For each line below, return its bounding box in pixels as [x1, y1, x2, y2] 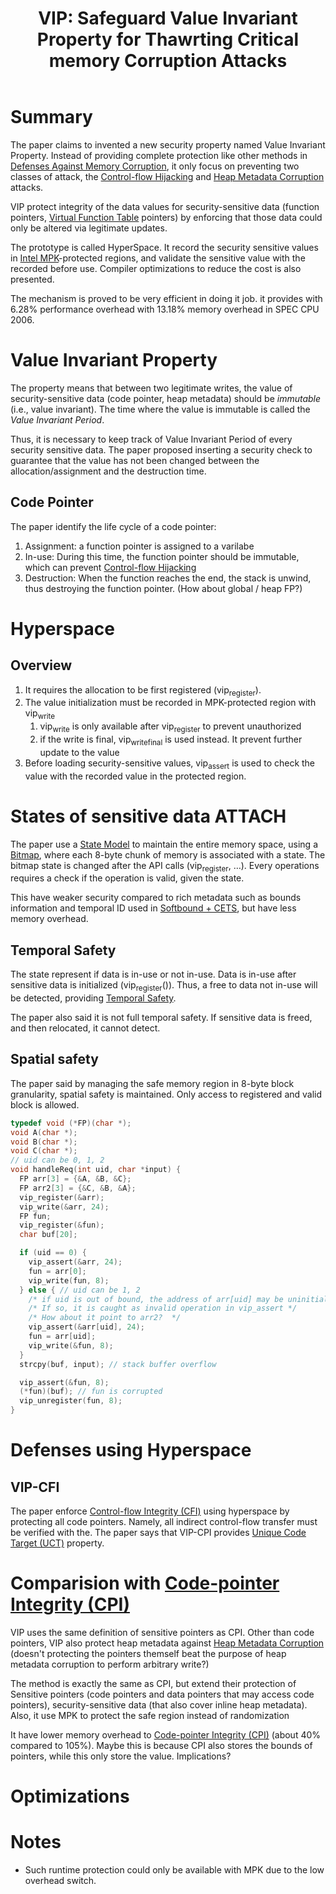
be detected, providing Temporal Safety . [10, 992, 177, 1004]
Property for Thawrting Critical [36, 28, 300, 51]
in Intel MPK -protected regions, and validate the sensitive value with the [10, 252, 306, 264]
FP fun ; [19, 1211, 52, 1221]
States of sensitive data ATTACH [10, 805, 287, 827]
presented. [10, 273, 55, 285]
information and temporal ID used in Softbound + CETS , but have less [10, 902, 297, 914]
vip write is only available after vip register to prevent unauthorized [39, 720, 302, 735]
